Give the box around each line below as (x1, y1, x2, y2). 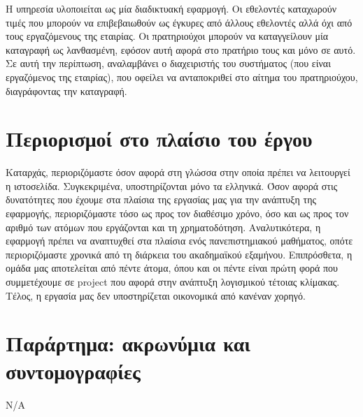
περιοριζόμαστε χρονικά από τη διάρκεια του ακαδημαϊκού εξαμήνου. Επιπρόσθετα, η (6, 247, 353, 261)
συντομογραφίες (6, 356, 141, 385)
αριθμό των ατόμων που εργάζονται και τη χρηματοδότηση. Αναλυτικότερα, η (6, 219, 321, 234)
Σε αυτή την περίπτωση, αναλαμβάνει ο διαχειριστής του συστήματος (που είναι (6, 56, 331, 71)
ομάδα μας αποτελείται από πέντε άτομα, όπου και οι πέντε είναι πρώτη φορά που (6, 261, 338, 275)
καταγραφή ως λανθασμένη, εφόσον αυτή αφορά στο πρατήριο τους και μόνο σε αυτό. (6, 42, 356, 57)
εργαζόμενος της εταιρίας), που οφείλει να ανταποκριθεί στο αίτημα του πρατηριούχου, (6, 69, 358, 84)
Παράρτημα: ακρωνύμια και (6, 329, 251, 358)
